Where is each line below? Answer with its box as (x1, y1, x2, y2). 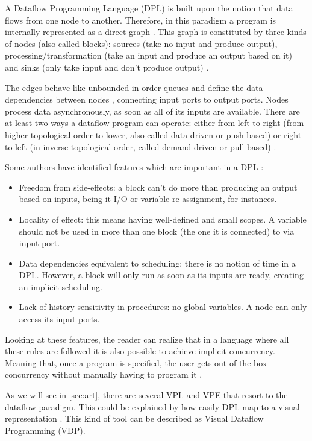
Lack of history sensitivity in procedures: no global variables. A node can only (19, 300, 307, 313)
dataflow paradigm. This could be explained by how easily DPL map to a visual (5, 400, 300, 413)
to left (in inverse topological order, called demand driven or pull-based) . (5, 140, 276, 153)
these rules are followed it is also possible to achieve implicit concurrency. (5, 344, 275, 357)
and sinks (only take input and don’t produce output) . (5, 60, 209, 73)
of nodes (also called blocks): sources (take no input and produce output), (5, 37, 278, 49)
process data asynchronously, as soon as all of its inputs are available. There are (5, 104, 300, 117)
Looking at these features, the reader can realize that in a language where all (5, 332, 289, 345)
